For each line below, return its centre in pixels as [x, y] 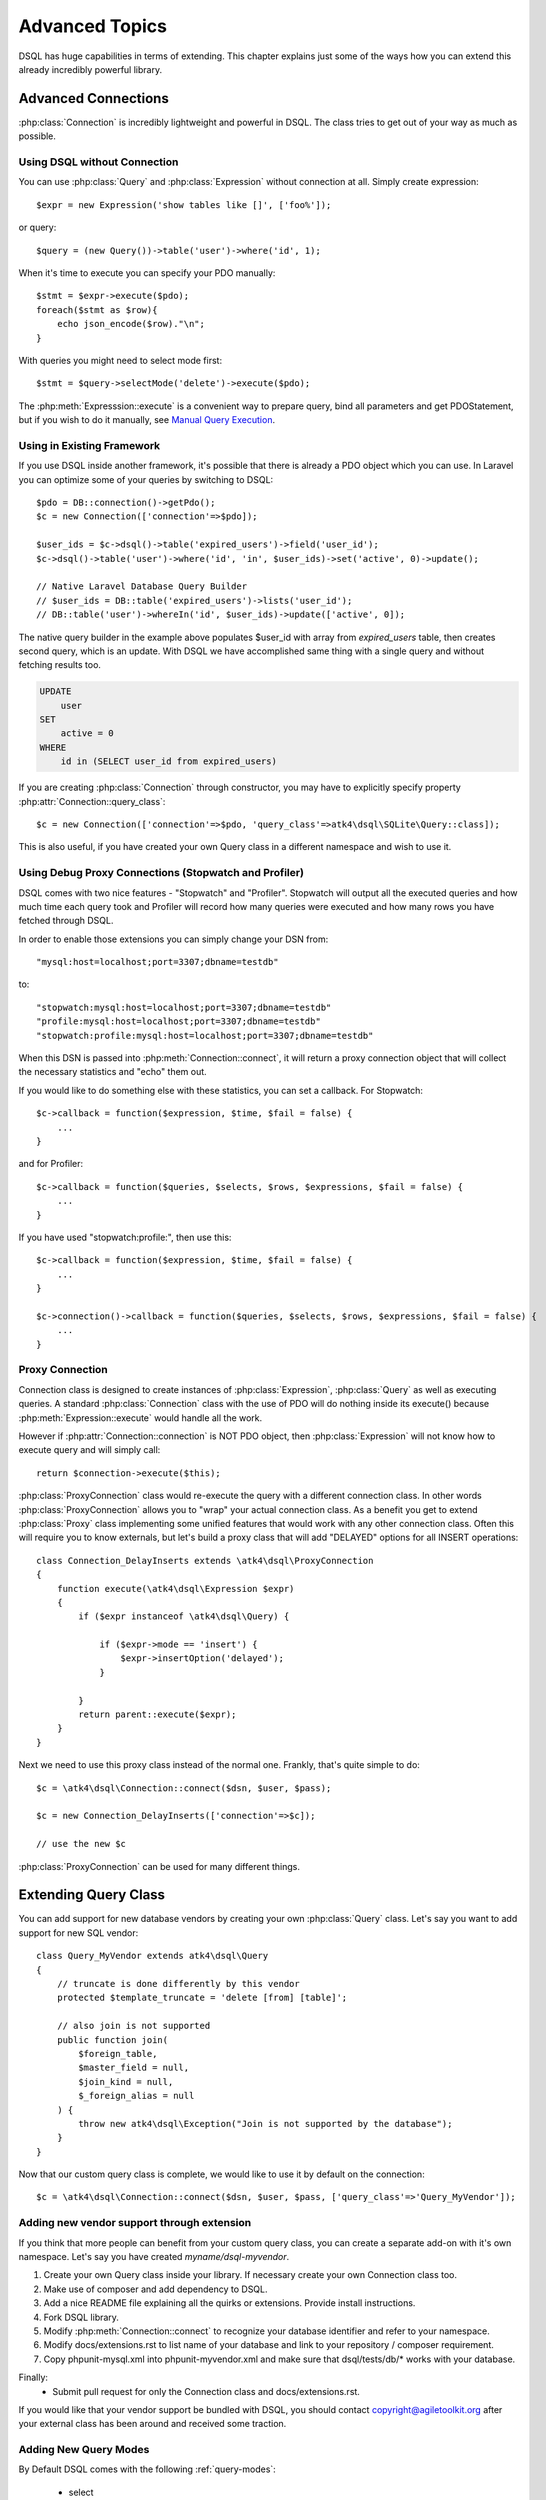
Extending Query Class [91, 1895]
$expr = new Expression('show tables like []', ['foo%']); [184, 204]
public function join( [112, 2039]
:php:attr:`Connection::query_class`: [92, 801]
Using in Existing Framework [89, 445]
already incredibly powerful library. [90, 69]
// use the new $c [81, 1844]
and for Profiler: [51, 1164]
